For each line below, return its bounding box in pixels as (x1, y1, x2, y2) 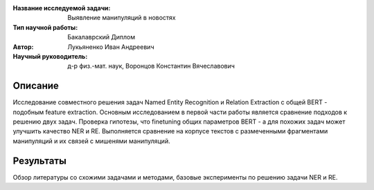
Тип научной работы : (12, 23, 78, 31)
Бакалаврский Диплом (67, 33, 136, 41)
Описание (12, 80, 59, 92)
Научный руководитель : (12, 52, 88, 60)
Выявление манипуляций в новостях (67, 14, 176, 22)
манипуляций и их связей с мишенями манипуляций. (12, 137, 170, 145)
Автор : (12, 42, 34, 51)
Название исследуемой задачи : (12, 4, 111, 12)
